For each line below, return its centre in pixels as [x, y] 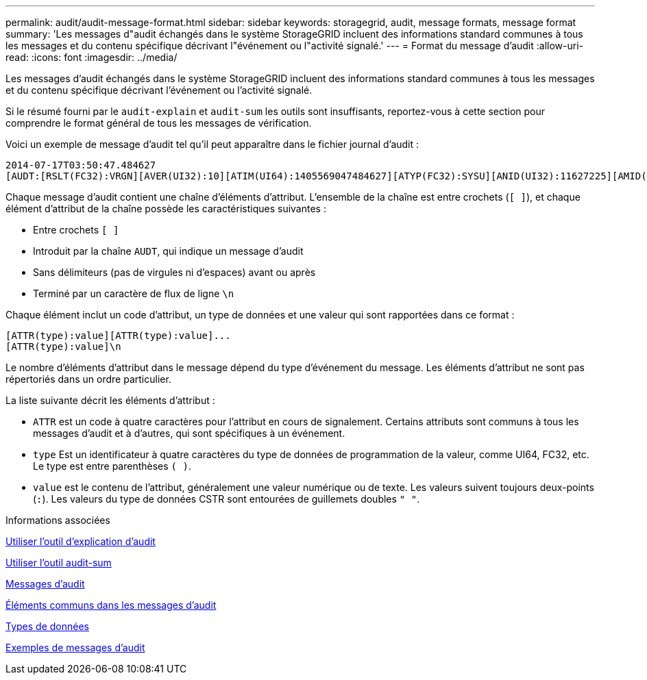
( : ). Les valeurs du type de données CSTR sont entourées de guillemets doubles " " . [227, 499]
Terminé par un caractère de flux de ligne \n [134, 293]
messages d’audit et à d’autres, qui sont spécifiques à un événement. [189, 433]
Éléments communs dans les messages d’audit [111, 605]
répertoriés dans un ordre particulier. [88, 379]
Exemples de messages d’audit [75, 647]
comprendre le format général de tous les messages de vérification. [159, 123]
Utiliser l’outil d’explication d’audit [81, 541]
